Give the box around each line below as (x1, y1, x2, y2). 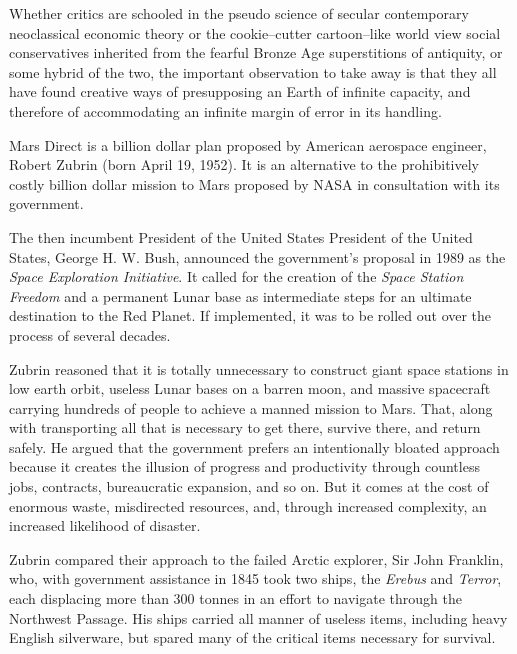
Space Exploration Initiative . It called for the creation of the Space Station (9, 266, 464, 287)
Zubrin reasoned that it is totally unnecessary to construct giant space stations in (9, 358, 509, 379)
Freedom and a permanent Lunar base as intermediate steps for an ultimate (9, 285, 472, 306)
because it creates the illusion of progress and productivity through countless (9, 456, 480, 477)
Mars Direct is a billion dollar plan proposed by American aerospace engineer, (9, 134, 487, 155)
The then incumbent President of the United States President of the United (9, 226, 473, 247)
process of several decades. (9, 324, 171, 345)
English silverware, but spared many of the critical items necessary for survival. (9, 627, 496, 648)
